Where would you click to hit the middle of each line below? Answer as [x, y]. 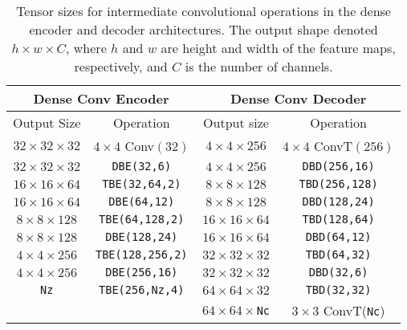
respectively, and [121, 66]
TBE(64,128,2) [142, 219]
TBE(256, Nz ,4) [142, 290]
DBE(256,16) [142, 272]
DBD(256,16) [338, 166]
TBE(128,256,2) [141, 255]
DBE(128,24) [142, 237]
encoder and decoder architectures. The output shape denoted [203, 29]
